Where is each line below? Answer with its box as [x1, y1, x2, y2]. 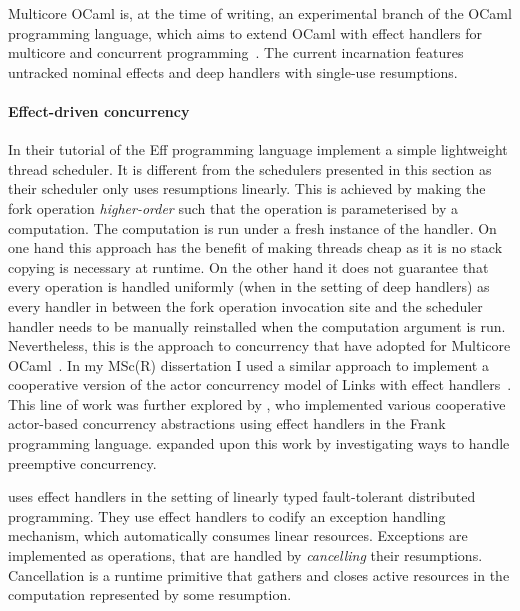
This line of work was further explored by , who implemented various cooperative [8, 393, 506, 414]
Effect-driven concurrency [8, 100, 190, 121]
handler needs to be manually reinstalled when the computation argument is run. [8, 315, 506, 336]
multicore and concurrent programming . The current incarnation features [8, 42, 464, 63]
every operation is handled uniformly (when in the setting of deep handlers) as [8, 276, 490, 297]
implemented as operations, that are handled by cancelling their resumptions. [8, 545, 483, 566]
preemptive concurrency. [8, 452, 157, 473]
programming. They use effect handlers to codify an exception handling [8, 505, 446, 526]
